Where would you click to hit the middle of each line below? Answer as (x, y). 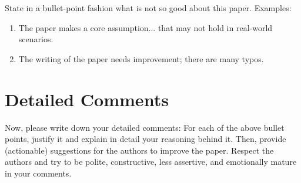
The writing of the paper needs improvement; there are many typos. (141, 58)
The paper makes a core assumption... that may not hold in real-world (146, 27)
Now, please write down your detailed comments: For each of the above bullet (145, 127)
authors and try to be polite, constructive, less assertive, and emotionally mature (151, 162)
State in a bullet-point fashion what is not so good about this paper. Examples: (148, 8)
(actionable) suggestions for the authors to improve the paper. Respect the (139, 150)
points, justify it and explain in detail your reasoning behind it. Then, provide (146, 139)
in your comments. (38, 173)
